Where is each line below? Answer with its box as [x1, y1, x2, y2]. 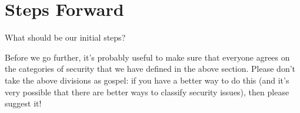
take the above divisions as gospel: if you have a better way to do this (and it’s [5, 74, 289, 86]
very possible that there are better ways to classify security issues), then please [5, 85, 289, 98]
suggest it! [5, 97, 42, 109]
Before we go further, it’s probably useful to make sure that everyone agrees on [5, 51, 290, 63]
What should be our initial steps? [5, 31, 126, 44]
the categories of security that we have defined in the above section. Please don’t [5, 62, 296, 75]
